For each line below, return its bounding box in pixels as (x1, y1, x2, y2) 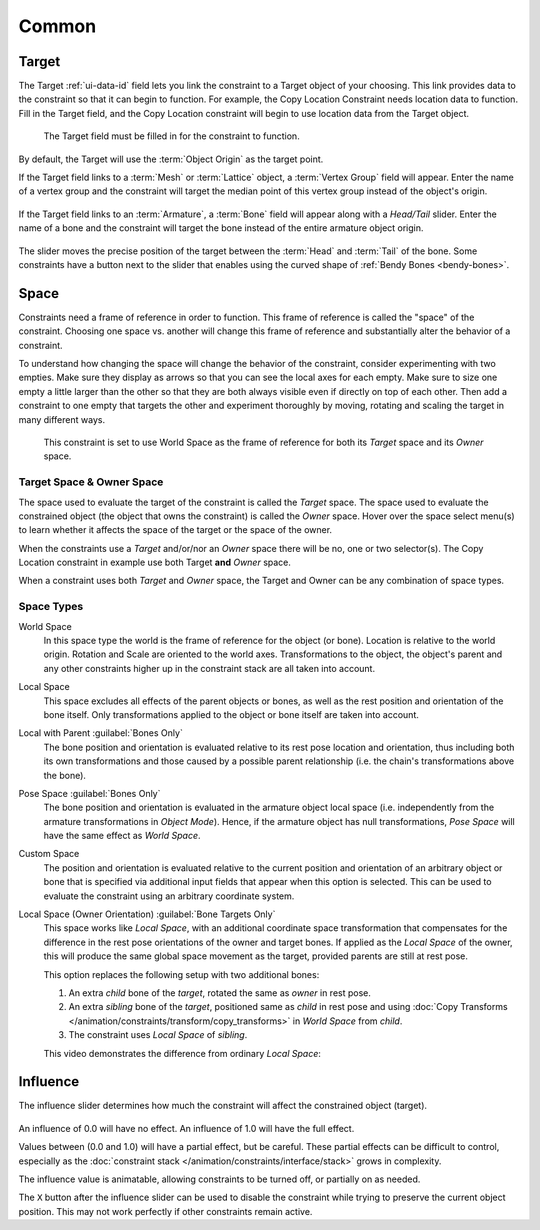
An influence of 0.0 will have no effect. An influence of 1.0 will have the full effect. (18, 1122, 355, 1134)
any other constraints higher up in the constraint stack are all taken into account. (43, 662, 375, 674)
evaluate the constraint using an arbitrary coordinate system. (43, 890, 295, 902)
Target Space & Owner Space (18, 475, 164, 489)
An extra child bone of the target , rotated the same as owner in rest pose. (68, 987, 372, 999)
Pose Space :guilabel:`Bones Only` (18, 787, 161, 799)
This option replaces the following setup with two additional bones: (43, 968, 320, 980)
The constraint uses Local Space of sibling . (68, 1029, 248, 1041)
